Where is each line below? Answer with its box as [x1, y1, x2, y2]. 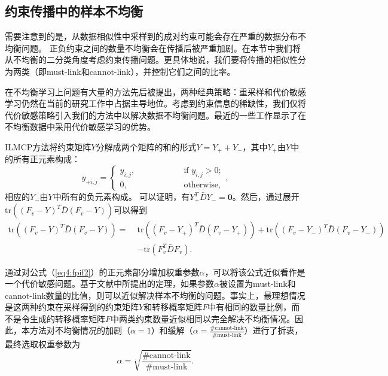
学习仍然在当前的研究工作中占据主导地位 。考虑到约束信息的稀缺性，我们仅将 [5, 97, 306, 110]
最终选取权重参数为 [5, 337, 80, 350]
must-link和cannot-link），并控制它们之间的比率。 [46, 65, 236, 77]
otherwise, [184, 180, 221, 189]
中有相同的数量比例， [207, 301, 292, 313]
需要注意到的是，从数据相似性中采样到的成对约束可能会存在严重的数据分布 [5, 30, 298, 43]
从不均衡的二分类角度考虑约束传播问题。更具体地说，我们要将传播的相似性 [5, 53, 298, 66]
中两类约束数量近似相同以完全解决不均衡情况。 [111, 312, 295, 325]
